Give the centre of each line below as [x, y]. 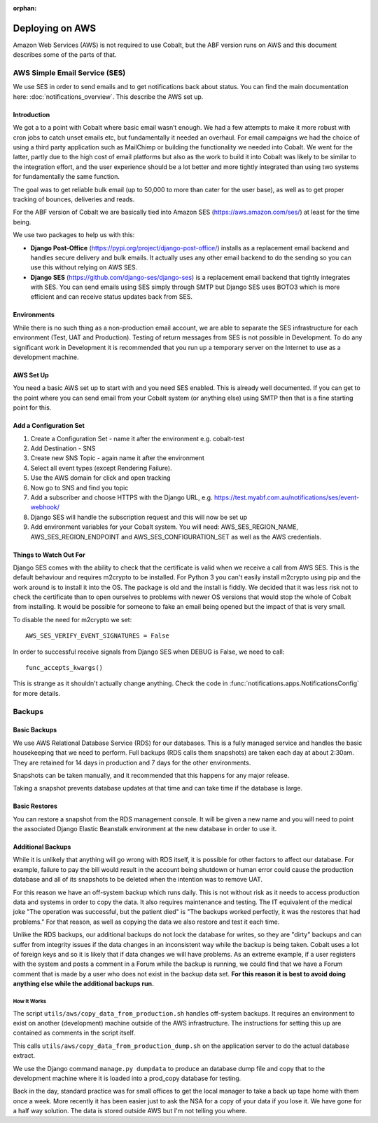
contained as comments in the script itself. [74, 1033]
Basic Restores [35, 806]
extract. [24, 1056]
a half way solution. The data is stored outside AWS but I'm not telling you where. [130, 1111]
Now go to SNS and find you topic [79, 487]
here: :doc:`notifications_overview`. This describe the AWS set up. [108, 96]
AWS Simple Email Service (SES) [69, 73]
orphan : [25, 8]
